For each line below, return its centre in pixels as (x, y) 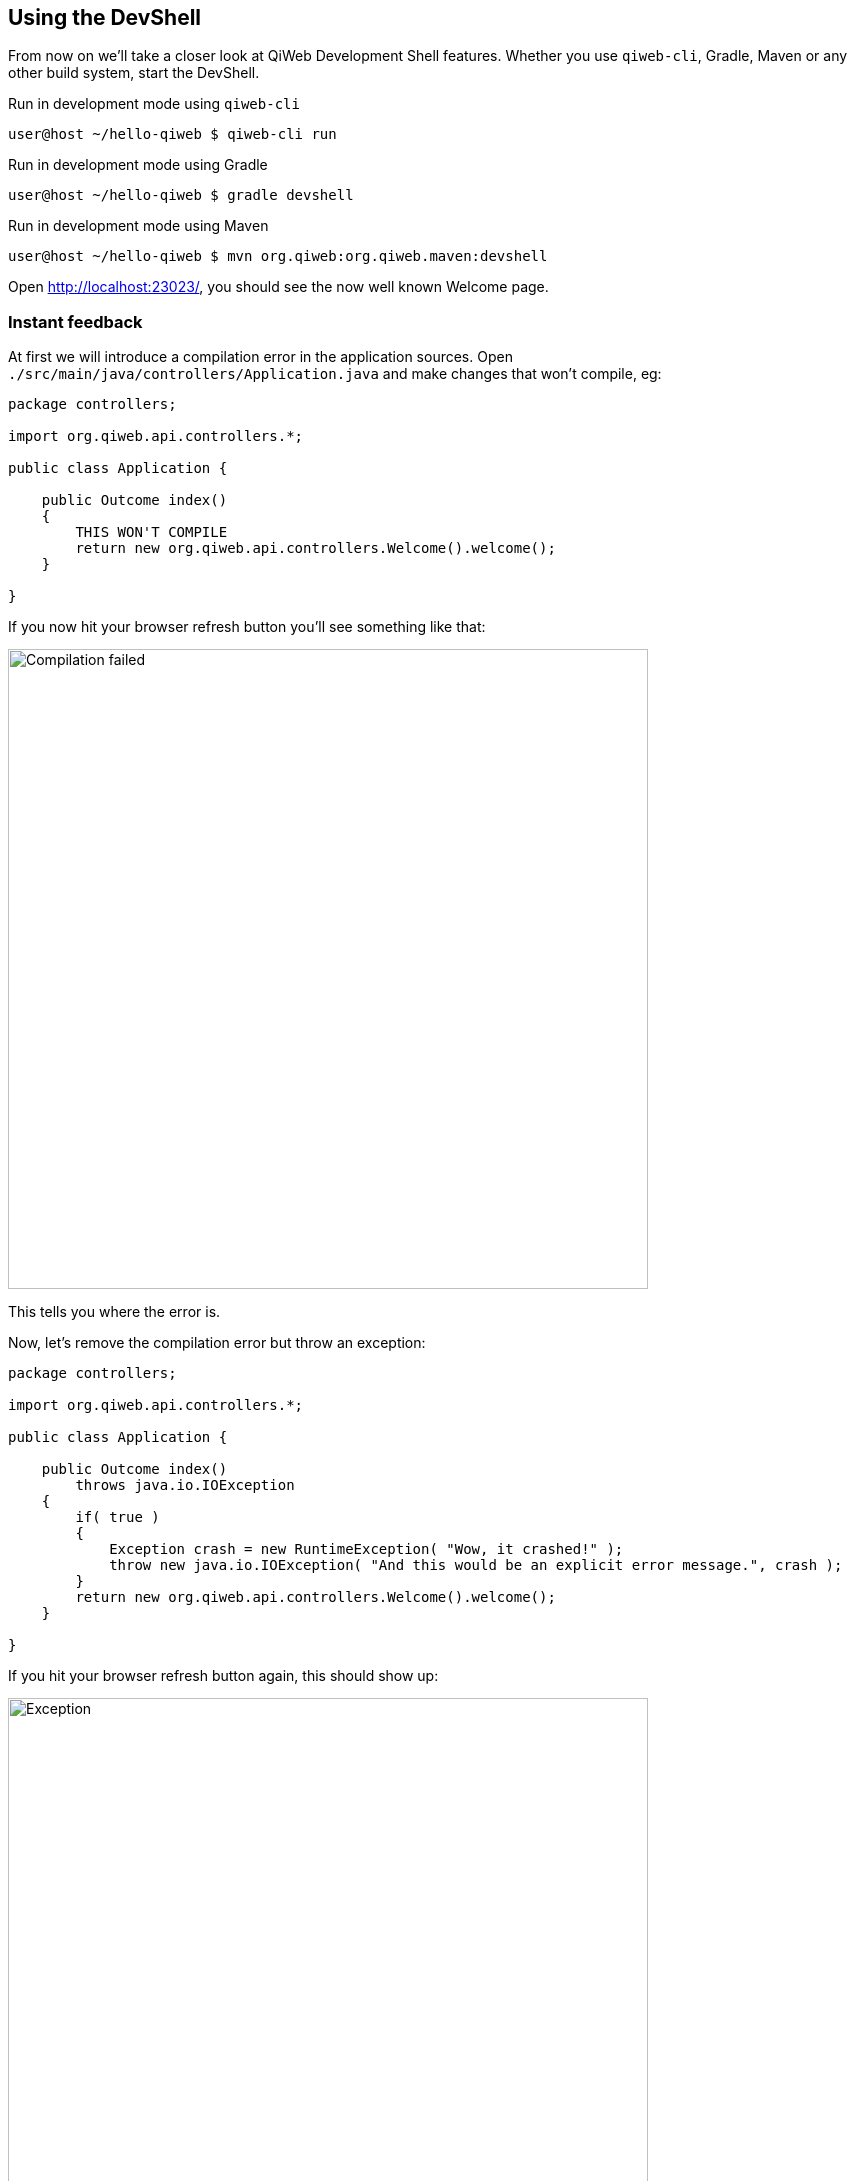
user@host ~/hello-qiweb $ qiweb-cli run (172, 134)
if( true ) (117, 1517)
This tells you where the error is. (114, 1312)
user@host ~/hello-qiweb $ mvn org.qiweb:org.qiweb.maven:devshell (278, 256)
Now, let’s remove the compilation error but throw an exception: (217, 1343)
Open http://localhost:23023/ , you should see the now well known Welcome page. (278, 287)
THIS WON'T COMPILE (151, 532)
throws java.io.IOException (185, 1485)
